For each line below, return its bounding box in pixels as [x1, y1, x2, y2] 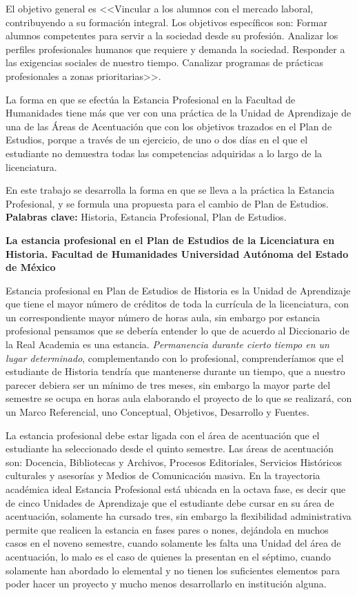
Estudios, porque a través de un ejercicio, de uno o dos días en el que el [6, 132, 308, 147]
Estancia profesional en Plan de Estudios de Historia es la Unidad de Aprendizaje [6, 283, 351, 297]
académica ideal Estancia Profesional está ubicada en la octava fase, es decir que [6, 482, 346, 496]
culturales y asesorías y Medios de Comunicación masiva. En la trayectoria [6, 468, 320, 483]
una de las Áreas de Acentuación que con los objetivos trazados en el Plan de [6, 119, 332, 133]
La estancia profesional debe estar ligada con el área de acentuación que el [6, 427, 320, 442]
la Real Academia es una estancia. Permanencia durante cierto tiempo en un [6, 337, 329, 352]
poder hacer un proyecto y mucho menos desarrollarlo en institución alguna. [6, 576, 327, 591]
